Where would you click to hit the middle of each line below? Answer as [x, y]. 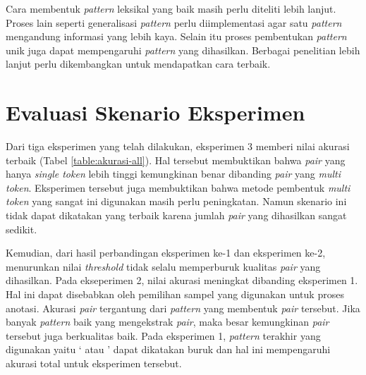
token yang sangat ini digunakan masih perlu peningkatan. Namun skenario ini [176, 201]
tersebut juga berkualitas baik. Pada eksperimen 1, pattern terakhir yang [163, 335]
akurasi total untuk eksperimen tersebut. [94, 363]
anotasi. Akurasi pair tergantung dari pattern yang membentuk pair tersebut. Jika [183, 308]
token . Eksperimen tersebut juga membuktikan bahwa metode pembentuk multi [178, 187]
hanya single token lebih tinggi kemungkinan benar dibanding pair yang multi [173, 174]
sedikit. [22, 229]
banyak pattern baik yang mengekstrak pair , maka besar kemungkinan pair [167, 322]
